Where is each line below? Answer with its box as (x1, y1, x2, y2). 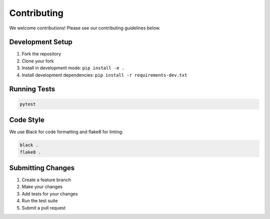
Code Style (9, 116, 44, 124)
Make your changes (21, 184, 62, 190)
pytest (19, 101, 36, 107)
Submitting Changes (9, 164, 75, 172)
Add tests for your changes (21, 191, 78, 197)
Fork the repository (21, 51, 61, 57)
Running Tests (9, 85, 55, 93)
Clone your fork (21, 58, 54, 64)
